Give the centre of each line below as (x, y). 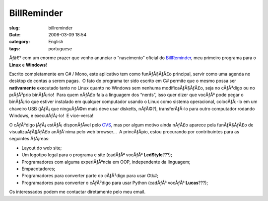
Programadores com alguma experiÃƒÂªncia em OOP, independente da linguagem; (106, 162)
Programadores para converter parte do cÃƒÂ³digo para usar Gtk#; (90, 176)
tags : (15, 49)
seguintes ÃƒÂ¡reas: (29, 139)
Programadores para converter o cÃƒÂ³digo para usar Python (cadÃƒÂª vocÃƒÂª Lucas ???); (115, 183)
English (56, 42)
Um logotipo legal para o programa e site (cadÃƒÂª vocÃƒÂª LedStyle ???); (97, 155)
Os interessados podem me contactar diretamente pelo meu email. (77, 192)
